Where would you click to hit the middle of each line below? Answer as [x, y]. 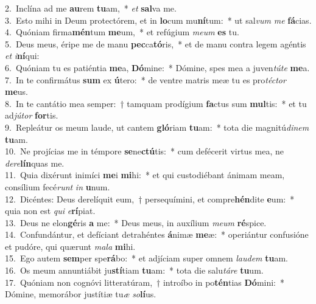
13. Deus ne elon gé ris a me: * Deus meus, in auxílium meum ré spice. [136, 222]
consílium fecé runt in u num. [58, 186]
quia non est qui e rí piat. [50, 211]
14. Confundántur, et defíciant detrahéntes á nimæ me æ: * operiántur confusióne [157, 234]
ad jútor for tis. [32, 115]
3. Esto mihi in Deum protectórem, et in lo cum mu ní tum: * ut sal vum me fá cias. [158, 20]
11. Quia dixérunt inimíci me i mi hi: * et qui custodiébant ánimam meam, [145, 175]
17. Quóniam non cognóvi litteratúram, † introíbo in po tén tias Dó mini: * [145, 282]
